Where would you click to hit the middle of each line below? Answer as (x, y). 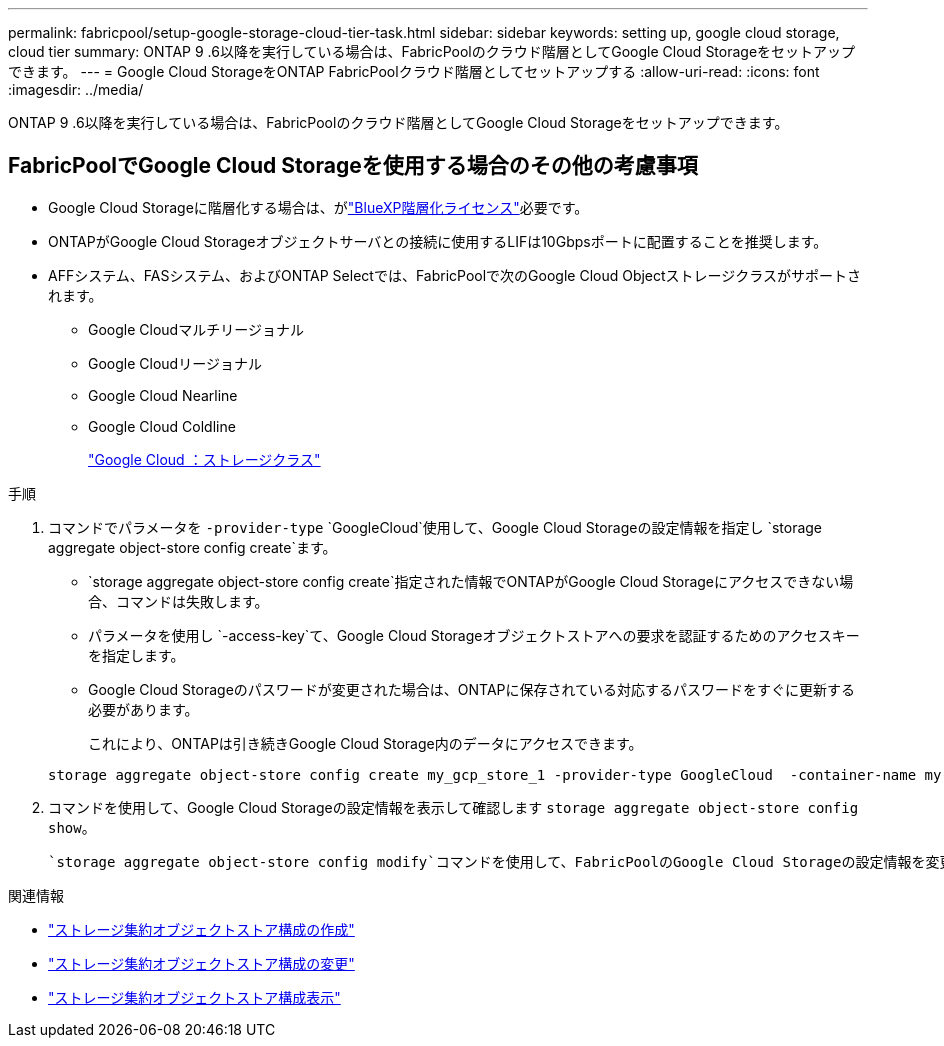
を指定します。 (136, 655)
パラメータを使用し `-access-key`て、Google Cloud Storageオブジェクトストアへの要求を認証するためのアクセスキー (474, 635)
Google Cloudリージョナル (175, 363)
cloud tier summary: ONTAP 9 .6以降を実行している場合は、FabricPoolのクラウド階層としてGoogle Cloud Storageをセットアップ (432, 51)
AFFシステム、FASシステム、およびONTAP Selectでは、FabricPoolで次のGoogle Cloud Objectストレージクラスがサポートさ (455, 275)
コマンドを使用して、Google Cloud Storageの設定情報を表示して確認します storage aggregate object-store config (453, 807)
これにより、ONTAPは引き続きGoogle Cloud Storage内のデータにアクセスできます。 (365, 743)
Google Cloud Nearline (163, 395)
